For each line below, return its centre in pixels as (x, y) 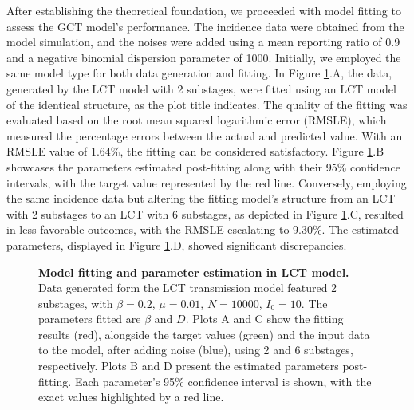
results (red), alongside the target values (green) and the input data (204, 334)
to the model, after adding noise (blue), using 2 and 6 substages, (196, 350)
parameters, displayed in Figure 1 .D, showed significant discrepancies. (177, 244)
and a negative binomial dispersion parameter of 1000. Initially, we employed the (204, 57)
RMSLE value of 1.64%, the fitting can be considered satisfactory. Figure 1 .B (195, 151)
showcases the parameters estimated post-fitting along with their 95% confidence (204, 166)
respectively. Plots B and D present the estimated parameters (189, 366)
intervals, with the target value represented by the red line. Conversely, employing (207, 182)
